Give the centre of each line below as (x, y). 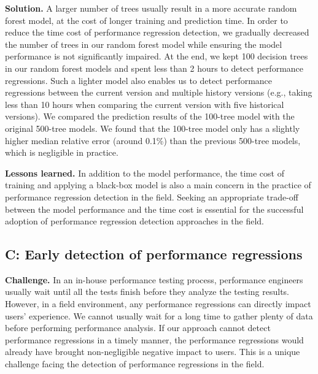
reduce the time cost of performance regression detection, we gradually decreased (157, 32)
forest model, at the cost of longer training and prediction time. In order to (146, 20)
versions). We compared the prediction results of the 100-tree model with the (150, 116)
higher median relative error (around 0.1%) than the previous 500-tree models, (153, 140)
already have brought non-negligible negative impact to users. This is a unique (153, 352)
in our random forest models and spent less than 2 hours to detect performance (154, 68)
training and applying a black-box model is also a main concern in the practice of (158, 185)
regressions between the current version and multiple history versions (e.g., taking (159, 92)
